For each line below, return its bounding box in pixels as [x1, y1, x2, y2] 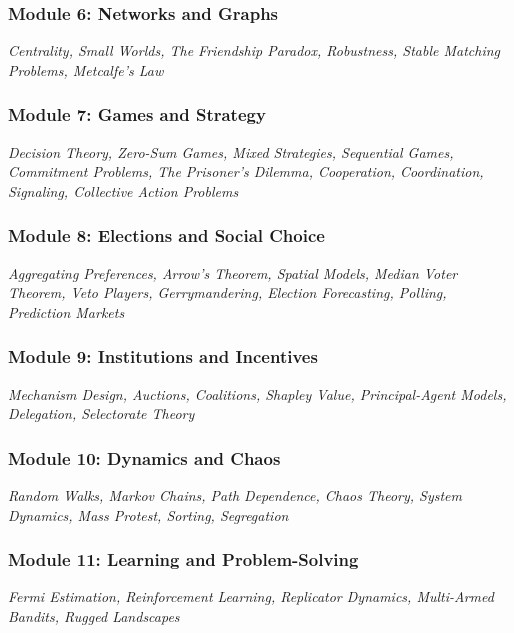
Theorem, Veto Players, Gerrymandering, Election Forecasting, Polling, [8, 282, 447, 303]
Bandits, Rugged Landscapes [8, 606, 180, 627]
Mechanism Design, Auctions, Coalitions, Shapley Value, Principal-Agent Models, [8, 383, 507, 404]
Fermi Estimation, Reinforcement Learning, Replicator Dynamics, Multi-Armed [8, 586, 494, 607]
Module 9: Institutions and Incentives [8, 344, 318, 369]
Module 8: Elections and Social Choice [8, 223, 325, 248]
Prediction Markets [8, 301, 125, 322]
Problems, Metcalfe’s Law [8, 59, 164, 80]
